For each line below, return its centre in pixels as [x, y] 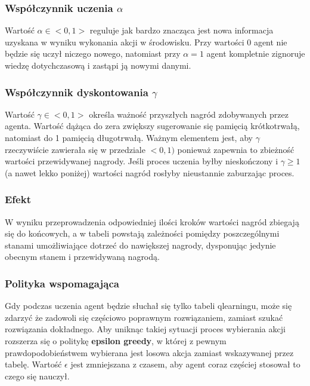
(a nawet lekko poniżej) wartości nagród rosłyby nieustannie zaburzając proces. [150, 172]
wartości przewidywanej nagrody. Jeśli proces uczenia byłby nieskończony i [142, 161]
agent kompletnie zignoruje [256, 53]
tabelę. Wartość [33, 364]
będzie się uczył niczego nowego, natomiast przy [93, 53]
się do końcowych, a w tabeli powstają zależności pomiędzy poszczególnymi [142, 233]
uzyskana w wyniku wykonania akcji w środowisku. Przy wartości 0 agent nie [146, 42]
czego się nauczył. [37, 376]
